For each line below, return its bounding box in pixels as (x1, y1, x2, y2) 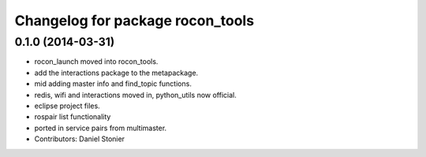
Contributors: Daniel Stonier (34, 134, 125, 144)
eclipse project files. (34, 101, 100, 110)
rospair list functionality (34, 112, 111, 121)
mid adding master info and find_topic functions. (34, 79, 192, 88)
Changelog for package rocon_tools (14, 12, 255, 29)
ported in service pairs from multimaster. (34, 123, 167, 133)
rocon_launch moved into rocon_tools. (34, 57, 159, 66)
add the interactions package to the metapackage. (34, 68, 199, 77)
